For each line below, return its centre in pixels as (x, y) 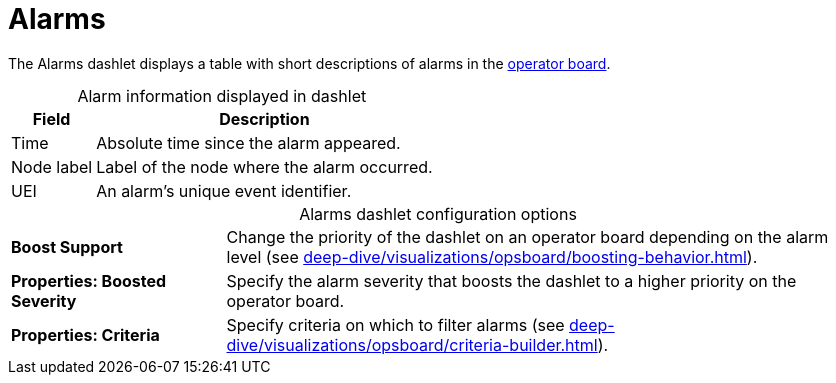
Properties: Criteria (85, 334)
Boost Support (67, 246)
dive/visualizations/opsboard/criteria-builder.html (412, 344)
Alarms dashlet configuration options (438, 213)
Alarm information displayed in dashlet (222, 95)
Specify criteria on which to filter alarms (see (395, 324)
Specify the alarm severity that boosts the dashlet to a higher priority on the (511, 280)
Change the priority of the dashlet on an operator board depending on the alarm (527, 236)
